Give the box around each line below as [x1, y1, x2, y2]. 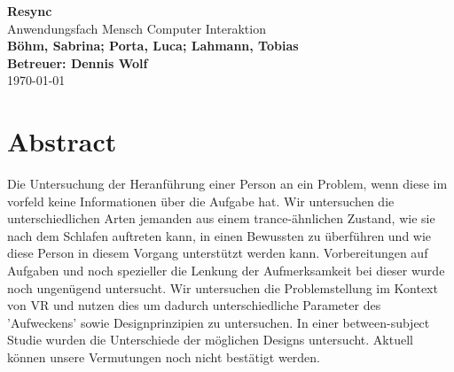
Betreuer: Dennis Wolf [7, 53, 148, 72]
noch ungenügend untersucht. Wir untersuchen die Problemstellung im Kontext [7, 278, 438, 297]
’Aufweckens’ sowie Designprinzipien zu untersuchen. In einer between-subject [7, 313, 430, 331]
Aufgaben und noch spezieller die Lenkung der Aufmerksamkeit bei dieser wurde [7, 261, 445, 280]
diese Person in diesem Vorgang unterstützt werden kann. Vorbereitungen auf [7, 244, 428, 262]
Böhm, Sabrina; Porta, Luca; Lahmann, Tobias [7, 36, 299, 55]
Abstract [7, 123, 117, 159]
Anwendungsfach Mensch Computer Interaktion [7, 19, 266, 37]
